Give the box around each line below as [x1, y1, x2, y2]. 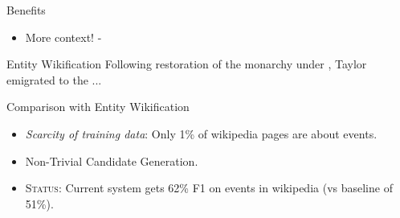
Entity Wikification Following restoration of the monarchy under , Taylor [6, 56, 367, 72]
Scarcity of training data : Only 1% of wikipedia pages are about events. [25, 125, 378, 142]
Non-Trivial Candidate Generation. [25, 152, 198, 169]
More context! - [25, 28, 102, 45]
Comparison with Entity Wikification [6, 98, 190, 115]
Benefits [6, 2, 46, 18]
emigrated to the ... [6, 71, 102, 88]
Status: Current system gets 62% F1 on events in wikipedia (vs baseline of [25, 179, 393, 196]
